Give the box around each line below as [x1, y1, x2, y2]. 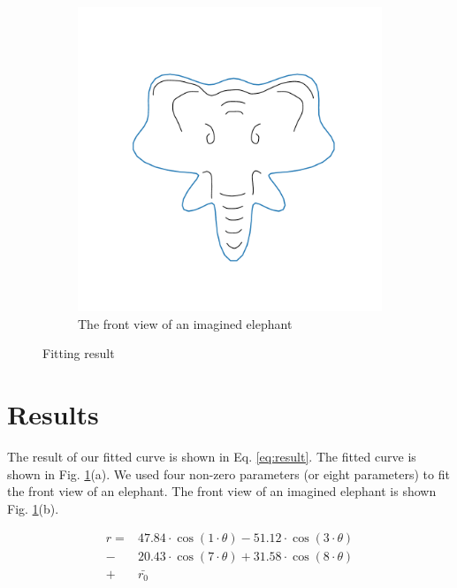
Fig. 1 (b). [7, 499, 59, 517]
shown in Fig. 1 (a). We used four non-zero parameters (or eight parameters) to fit [7, 464, 450, 483]
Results [7, 395, 99, 431]
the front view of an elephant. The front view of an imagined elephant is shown [7, 482, 437, 500]
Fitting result [42, 344, 115, 363]
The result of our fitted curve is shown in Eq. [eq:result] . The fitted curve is [7, 447, 416, 465]
